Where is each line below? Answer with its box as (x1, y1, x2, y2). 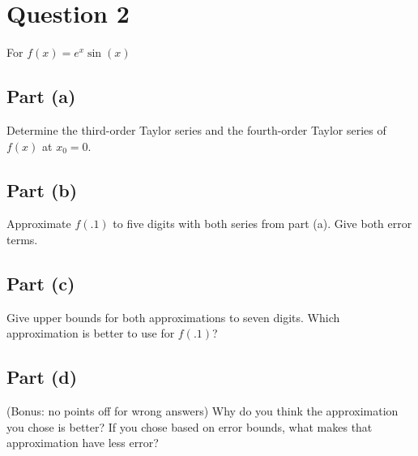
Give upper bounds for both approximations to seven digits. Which (6, 308, 340, 325)
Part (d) (6, 364, 78, 389)
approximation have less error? (6, 434, 159, 451)
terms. (6, 230, 38, 247)
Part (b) (6, 177, 78, 202)
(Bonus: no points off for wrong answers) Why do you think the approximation (6, 402, 399, 419)
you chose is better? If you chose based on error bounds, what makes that (6, 418, 373, 435)
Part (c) (6, 270, 75, 295)
